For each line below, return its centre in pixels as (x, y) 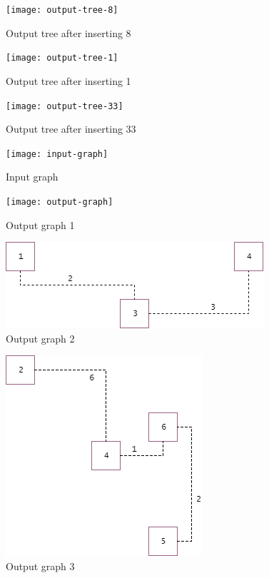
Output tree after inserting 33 (71, 129)
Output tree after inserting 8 (68, 32)
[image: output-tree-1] (62, 58)
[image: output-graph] (60, 202)
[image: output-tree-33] (65, 106)
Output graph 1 (40, 224)
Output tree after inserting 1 (68, 80)
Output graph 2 (40, 338)
